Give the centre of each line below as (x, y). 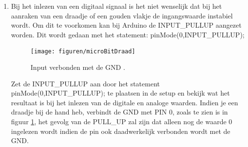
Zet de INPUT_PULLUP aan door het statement (85, 83)
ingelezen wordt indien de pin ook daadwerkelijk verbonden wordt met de (121, 131)
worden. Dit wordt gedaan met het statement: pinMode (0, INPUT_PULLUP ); (128, 34)
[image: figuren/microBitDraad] (83, 52)
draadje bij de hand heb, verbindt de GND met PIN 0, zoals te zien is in (119, 112)
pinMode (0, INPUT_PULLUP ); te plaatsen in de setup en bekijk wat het (120, 93)
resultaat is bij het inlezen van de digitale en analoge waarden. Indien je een (124, 102)
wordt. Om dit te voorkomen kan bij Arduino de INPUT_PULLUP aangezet (126, 25)
